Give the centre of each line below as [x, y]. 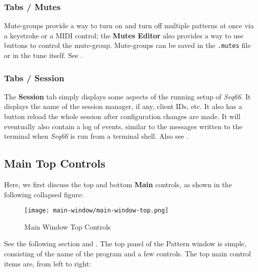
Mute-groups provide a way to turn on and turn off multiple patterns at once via [129, 25]
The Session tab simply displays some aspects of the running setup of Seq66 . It [127, 96]
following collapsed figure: [44, 194]
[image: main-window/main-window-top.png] [96, 211]
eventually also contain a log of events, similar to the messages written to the [123, 126]
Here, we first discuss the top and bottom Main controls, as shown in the [118, 184]
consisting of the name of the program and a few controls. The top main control [127, 254]
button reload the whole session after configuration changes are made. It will [122, 116]
